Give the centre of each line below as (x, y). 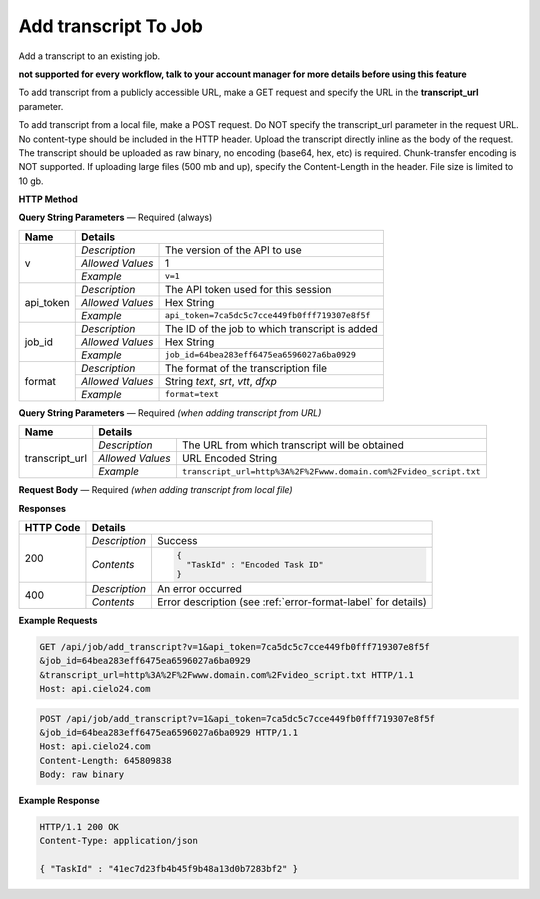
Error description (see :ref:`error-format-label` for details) (291, 602)
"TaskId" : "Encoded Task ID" (255, 564)
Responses (42, 508)
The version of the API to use (233, 250)
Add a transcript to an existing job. (89, 56)
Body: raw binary (82, 774)
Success (177, 541)
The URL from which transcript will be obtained (292, 445)
